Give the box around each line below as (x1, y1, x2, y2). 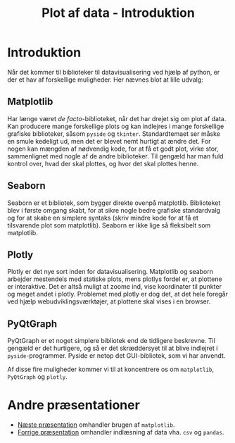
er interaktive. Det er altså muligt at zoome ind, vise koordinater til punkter (7, 282, 222, 291)
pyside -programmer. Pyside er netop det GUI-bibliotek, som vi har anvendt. (7, 351, 226, 360)
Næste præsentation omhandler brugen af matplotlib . (17, 420, 175, 429)
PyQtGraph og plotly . (7, 373, 68, 381)
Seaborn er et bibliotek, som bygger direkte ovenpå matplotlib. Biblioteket (7, 199, 221, 207)
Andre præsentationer (7, 397, 141, 413)
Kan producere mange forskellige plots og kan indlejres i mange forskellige (7, 122, 224, 130)
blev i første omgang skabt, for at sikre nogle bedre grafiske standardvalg (7, 206, 220, 214)
